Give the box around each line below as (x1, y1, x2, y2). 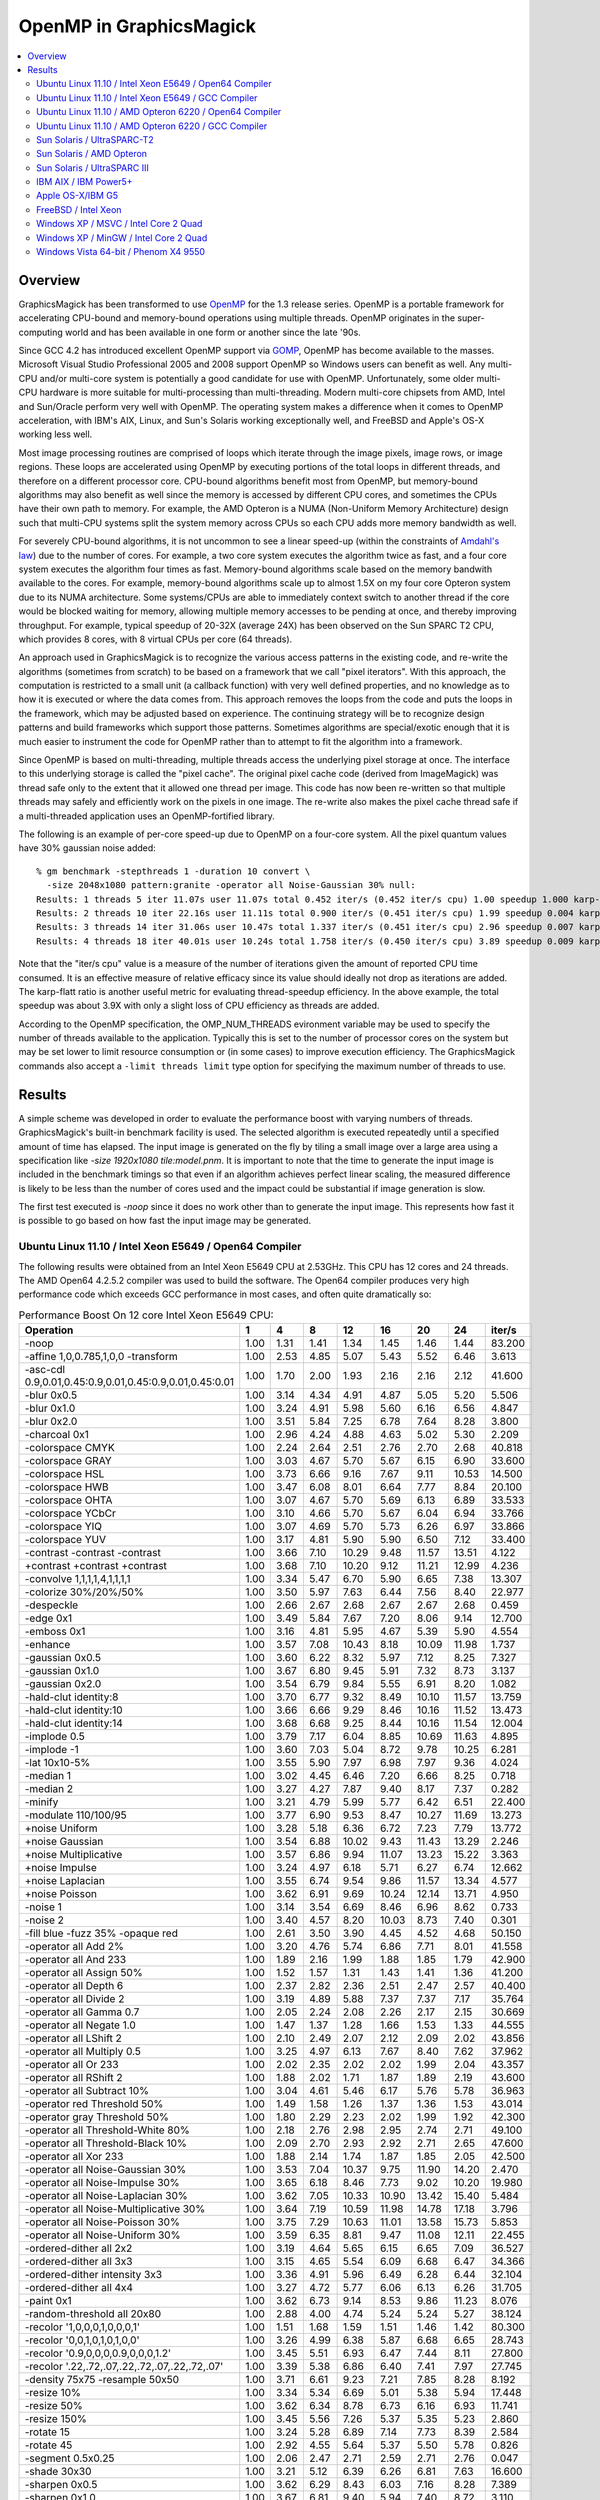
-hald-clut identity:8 (24, 1690, 119, 1704)
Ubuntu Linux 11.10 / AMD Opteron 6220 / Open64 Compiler (36, 106, 282, 118)
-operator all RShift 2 (24, 2071, 124, 2085)
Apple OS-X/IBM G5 (36, 190, 119, 202)
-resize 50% (24, 2399, 84, 2413)
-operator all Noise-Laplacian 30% (24, 2189, 189, 2203)
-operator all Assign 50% (24, 1966, 144, 1980)
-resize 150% (24, 2412, 87, 2426)
